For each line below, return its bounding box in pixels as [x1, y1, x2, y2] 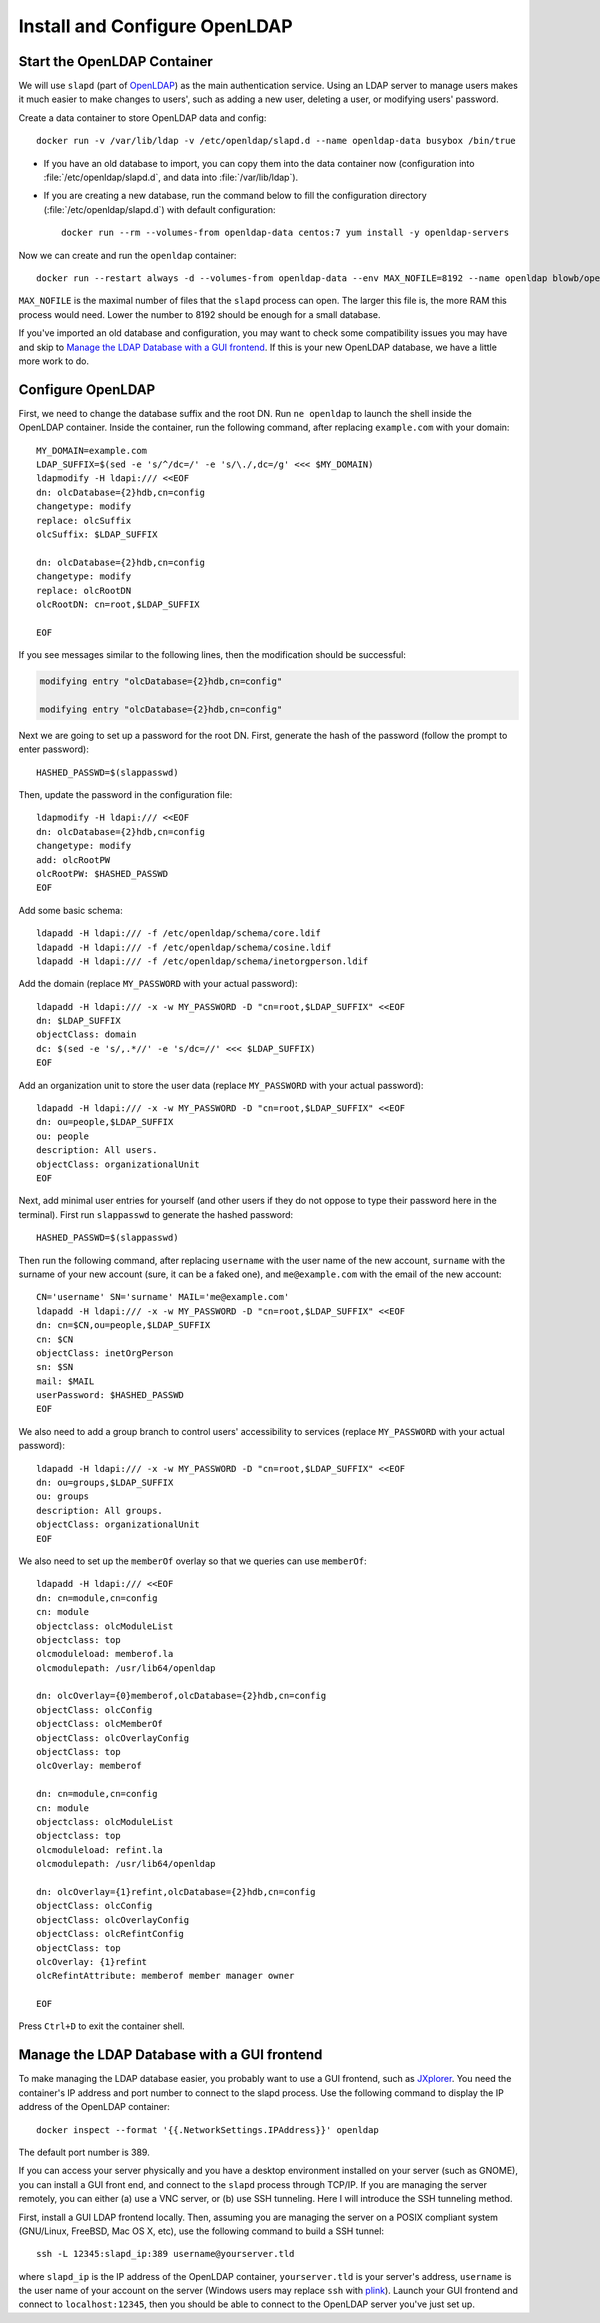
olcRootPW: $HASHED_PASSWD [36, 868, 169, 879]
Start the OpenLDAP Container [18, 53, 214, 70]
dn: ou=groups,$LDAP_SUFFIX [36, 1477, 174, 1489]
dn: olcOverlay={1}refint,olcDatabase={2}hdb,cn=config [36, 1886, 316, 1897]
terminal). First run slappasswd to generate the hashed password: [18, 1208, 294, 1220]
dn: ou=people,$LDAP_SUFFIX [36, 1116, 174, 1128]
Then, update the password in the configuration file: [18, 789, 233, 800]
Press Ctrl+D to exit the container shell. [18, 2020, 185, 2032]
